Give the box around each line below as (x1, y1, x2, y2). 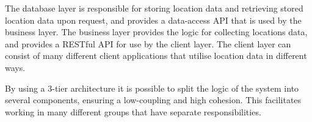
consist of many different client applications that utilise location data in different (5, 49, 307, 62)
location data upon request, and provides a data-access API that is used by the (5, 13, 302, 26)
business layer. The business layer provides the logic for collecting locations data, (5, 25, 308, 38)
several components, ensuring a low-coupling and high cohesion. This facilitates (5, 93, 302, 106)
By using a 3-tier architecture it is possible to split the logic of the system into (5, 81, 299, 94)
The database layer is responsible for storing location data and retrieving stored (5, 2, 303, 14)
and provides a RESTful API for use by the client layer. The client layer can (5, 37, 291, 50)
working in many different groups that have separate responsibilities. (5, 105, 261, 118)
